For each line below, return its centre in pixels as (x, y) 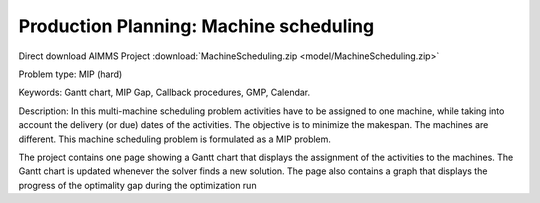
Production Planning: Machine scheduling (196, 26)
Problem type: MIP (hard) (70, 74)
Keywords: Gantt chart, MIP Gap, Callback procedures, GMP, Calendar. (164, 92)
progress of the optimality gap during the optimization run (137, 185)
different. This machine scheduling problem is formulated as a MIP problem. (175, 139)
